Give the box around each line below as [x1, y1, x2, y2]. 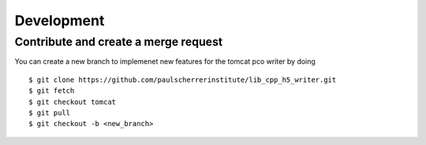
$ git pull [28, 108, 71, 117]
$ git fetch [28, 87, 75, 95]
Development [14, 12, 105, 29]
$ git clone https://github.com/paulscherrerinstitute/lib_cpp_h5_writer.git [28, 75, 337, 84]
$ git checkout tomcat [28, 97, 117, 106]
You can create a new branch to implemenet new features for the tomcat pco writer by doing [14, 57, 316, 66]
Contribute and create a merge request [14, 35, 223, 49]
